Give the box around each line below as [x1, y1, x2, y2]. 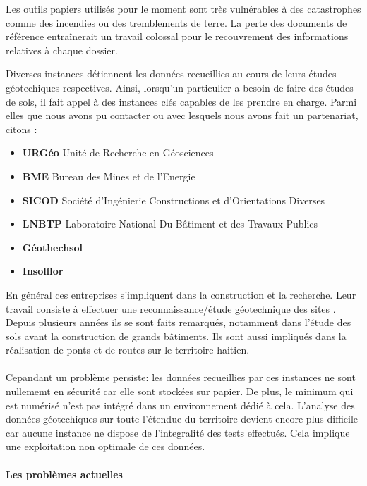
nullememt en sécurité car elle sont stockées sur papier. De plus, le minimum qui [6, 384, 354, 399]
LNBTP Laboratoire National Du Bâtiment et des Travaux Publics [22, 216, 318, 231]
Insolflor [22, 263, 64, 278]
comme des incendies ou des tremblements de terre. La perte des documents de [6, 15, 347, 30]
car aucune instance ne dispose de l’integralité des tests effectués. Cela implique [6, 425, 350, 440]
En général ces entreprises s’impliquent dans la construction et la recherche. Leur [6, 287, 356, 301]
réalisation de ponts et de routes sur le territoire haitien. [6, 342, 250, 357]
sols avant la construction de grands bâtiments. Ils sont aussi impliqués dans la [6, 328, 347, 343]
